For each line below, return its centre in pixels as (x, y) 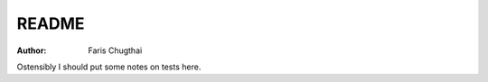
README (51, 23)
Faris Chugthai (115, 50)
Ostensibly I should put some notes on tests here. (109, 67)
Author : (32, 50)
